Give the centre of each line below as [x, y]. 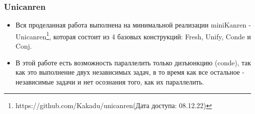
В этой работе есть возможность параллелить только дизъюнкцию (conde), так [133, 62]
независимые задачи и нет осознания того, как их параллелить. [110, 81]
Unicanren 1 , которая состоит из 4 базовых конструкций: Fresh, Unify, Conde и [133, 35]
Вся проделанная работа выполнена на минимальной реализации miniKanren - [133, 25]
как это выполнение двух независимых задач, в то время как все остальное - [130, 72]
